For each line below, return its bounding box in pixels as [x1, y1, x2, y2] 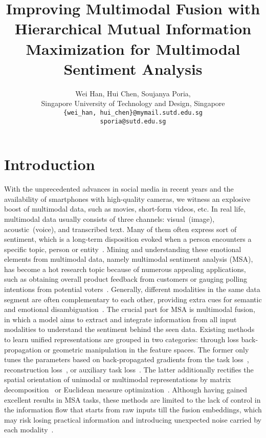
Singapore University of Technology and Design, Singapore [41, 98, 225, 109]
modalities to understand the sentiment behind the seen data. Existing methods [4, 324, 255, 335]
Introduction [4, 154, 95, 175]
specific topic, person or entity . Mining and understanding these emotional [4, 243, 241, 254]
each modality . [4, 424, 54, 435]
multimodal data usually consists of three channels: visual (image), [4, 213, 215, 224]
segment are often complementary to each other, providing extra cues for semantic [4, 294, 262, 304]
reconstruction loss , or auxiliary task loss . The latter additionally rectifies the [4, 364, 254, 374]
